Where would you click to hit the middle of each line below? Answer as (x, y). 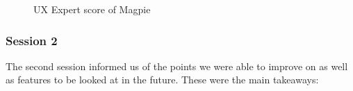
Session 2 (32, 40)
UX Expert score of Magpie (92, 9)
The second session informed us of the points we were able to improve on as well (177, 66)
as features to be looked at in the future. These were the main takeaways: (162, 80)
